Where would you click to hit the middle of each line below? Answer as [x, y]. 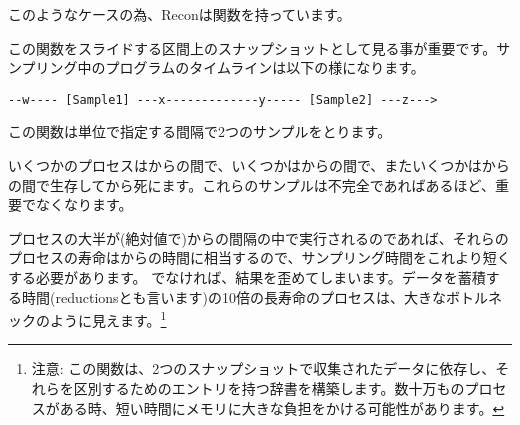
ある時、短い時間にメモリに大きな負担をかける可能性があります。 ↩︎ [282, 407]
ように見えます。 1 [108, 318]
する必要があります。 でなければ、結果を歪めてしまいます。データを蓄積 [247, 277]
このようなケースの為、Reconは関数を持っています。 [179, 14]
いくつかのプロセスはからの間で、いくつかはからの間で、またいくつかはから [259, 165]
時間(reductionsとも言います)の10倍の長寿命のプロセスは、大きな [234, 296]
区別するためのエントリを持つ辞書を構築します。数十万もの [269, 388]
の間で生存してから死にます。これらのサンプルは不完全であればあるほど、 [251, 184]
